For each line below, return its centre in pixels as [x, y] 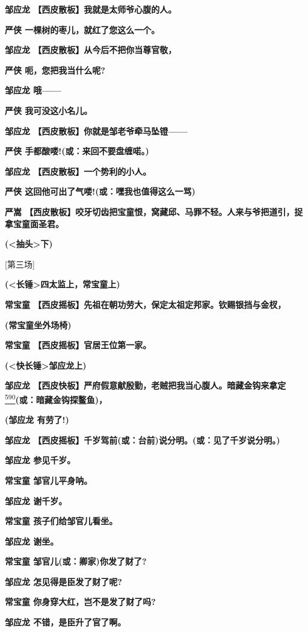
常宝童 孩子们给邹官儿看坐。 [61, 521]
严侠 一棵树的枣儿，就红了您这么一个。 [82, 29]
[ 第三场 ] [20, 264]
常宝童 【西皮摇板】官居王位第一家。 [78, 345]
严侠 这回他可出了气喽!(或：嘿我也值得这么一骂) [100, 191]
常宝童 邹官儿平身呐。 [49, 480]
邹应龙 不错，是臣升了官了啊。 [66, 622]
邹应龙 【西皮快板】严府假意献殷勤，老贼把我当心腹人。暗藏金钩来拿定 [146, 385]
